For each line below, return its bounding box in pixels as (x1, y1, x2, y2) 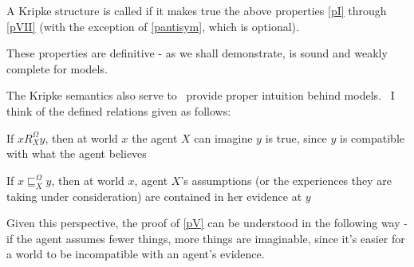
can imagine (194, 129, 253, 146)
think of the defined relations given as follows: (6, 102, 231, 119)
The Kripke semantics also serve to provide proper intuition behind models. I (6, 87, 395, 104)
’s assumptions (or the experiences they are (180, 171, 392, 188)
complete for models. (6, 60, 108, 77)
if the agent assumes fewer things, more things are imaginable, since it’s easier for (6, 230, 405, 246)
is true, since (265, 129, 327, 146)
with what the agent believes (6, 145, 147, 162)
